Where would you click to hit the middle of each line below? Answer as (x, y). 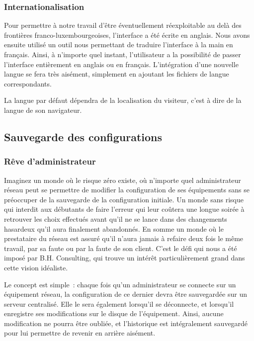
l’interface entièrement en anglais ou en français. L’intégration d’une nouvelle (121, 64)
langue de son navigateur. (43, 110)
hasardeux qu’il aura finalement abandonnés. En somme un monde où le (114, 228)
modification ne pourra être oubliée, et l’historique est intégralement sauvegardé (126, 323)
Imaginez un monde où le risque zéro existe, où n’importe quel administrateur (123, 180)
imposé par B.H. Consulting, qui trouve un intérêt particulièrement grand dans (125, 258)
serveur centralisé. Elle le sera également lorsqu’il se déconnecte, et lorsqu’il (119, 303)
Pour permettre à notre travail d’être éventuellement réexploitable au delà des (123, 25)
